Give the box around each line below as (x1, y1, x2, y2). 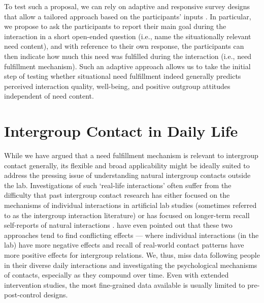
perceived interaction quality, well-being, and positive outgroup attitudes (4, 80, 230, 91)
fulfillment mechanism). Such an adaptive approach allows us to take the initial (4, 60, 251, 71)
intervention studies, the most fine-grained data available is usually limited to (4, 279, 245, 290)
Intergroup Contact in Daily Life (4, 120, 238, 141)
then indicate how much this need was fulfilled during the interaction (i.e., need (4, 50, 252, 61)
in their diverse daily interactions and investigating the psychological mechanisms (4, 259, 257, 270)
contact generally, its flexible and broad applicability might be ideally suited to (4, 160, 250, 170)
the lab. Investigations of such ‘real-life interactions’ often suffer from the (4, 179, 232, 190)
